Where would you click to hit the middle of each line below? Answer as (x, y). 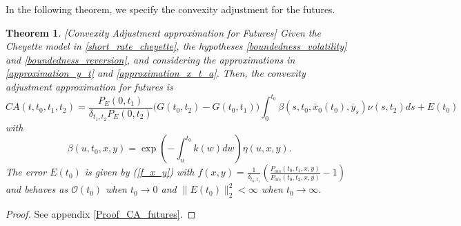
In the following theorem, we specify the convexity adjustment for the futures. (170, 9)
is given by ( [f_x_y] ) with (139, 172)
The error (26, 172)
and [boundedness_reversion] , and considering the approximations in (150, 59)
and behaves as (37, 189)
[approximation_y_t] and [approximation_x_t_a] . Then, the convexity (156, 73)
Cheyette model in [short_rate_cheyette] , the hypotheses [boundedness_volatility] (176, 46)
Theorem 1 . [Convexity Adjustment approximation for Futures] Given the (164, 32)
